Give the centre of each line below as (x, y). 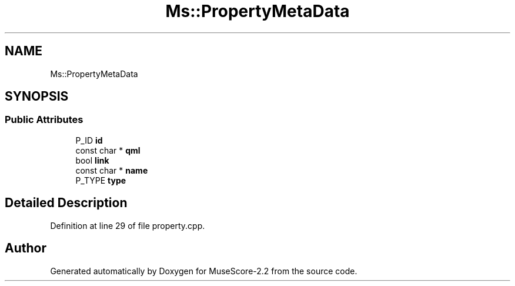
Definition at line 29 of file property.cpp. (128, 225)
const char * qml (108, 150)
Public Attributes (44, 120)
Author (26, 248)
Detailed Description (66, 203)
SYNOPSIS (37, 97)
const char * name (112, 170)
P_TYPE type (101, 180)
